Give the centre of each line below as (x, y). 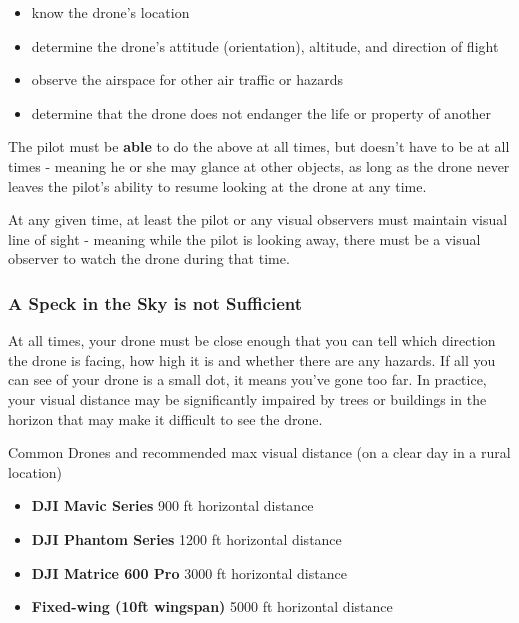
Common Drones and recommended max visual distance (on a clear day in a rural (259, 452)
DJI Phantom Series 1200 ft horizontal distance (186, 538)
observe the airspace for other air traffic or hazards (187, 79)
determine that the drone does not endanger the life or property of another (261, 112)
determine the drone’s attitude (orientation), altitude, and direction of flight (265, 45)
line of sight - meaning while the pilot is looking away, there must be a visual (244, 238)
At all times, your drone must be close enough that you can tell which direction (252, 340)
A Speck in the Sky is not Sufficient (155, 302)
